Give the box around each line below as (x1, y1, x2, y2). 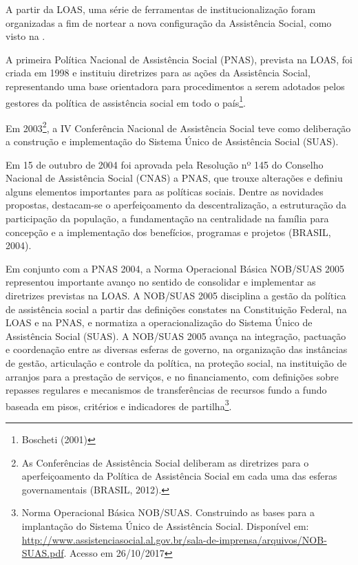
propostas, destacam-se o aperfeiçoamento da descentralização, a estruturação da (6, 198, 346, 212)
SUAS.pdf (21, 546, 64, 560)
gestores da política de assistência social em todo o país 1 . (6, 93, 246, 109)
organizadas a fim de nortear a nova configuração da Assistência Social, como (6, 15, 332, 30)
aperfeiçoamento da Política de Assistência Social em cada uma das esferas (21, 469, 337, 483)
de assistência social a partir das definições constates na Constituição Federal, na (6, 301, 347, 316)
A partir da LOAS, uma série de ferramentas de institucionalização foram (6, 2, 316, 16)
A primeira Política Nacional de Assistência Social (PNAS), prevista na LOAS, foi (6, 52, 352, 66)
